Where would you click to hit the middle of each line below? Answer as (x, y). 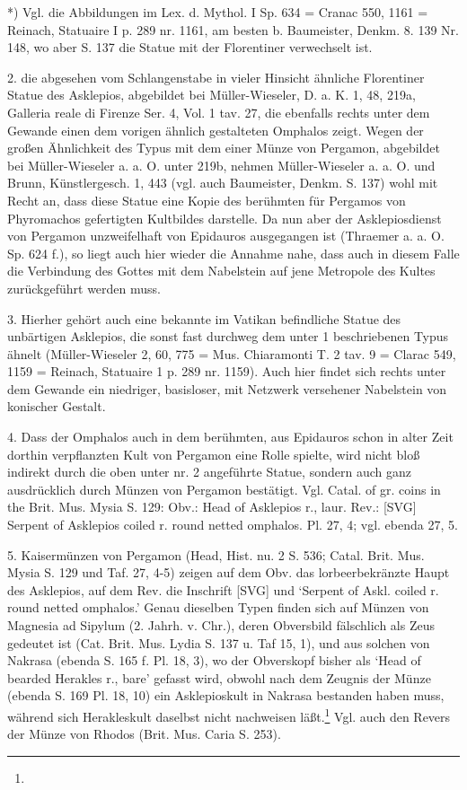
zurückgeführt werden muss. (84, 288)
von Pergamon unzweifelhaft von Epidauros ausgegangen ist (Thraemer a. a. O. (226, 236)
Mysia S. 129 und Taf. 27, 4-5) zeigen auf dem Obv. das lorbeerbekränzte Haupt (229, 572)
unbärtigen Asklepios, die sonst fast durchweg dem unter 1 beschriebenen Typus (228, 336)
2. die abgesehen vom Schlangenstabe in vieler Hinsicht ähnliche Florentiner (216, 77)
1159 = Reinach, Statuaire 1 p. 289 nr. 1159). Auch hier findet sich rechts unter (227, 371)
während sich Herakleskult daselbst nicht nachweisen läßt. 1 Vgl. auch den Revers (229, 715)
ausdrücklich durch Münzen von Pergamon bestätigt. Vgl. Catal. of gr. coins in (224, 489)
